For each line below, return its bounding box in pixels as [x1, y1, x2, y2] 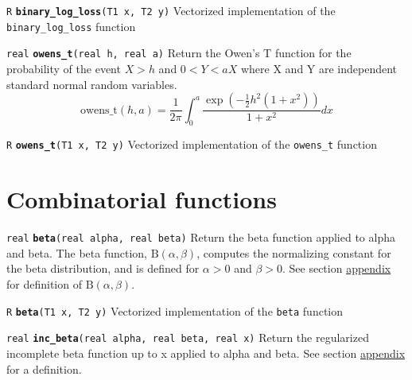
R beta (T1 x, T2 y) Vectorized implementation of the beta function [6, 302, 344, 319]
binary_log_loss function [6, 17, 136, 34]
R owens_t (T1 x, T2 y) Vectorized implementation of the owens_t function [6, 136, 377, 153]
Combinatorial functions [6, 183, 277, 215]
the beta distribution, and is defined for [6, 260, 200, 277]
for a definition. [6, 360, 82, 377]
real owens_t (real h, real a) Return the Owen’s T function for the [6, 45, 352, 61]
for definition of [6, 276, 82, 293]
